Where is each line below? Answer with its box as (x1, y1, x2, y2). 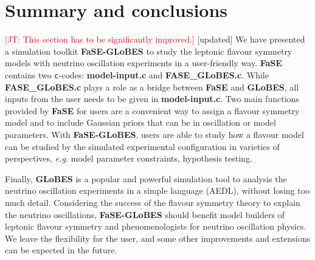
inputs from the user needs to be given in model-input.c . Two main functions (5, 92, 299, 105)
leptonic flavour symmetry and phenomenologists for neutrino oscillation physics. (5, 220, 306, 233)
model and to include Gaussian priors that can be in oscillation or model (5, 116, 276, 129)
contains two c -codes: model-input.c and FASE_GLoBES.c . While (5, 68, 269, 81)
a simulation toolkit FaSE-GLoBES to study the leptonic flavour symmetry (5, 44, 292, 57)
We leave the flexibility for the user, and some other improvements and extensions (5, 231, 311, 244)
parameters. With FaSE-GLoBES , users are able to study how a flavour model (5, 128, 304, 140)
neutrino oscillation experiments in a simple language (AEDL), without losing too (5, 184, 310, 197)
